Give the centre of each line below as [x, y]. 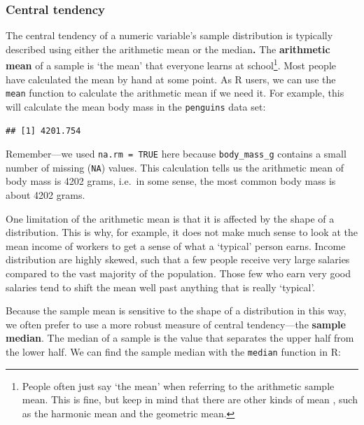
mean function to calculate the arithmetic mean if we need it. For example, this [175, 93]
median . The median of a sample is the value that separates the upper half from [180, 338]
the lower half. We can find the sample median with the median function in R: [173, 351]
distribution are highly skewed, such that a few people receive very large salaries [178, 259]
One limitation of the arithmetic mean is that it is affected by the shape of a [170, 218]
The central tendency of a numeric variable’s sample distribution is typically [169, 35]
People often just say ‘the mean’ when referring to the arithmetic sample [178, 385]
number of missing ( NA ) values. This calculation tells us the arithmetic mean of [175, 167]
